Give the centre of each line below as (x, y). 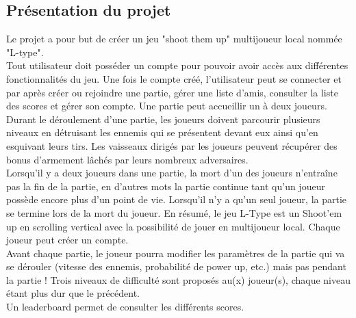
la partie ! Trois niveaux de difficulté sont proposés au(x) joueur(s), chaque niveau (179, 279)
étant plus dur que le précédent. (73, 293)
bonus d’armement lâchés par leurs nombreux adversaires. (127, 159)
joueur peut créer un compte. (67, 240)
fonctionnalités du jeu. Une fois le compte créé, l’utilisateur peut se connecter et (174, 78)
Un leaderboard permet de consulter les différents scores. (125, 307)
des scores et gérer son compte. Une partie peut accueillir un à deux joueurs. (167, 106)
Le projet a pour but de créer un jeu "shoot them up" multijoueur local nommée (174, 39)
